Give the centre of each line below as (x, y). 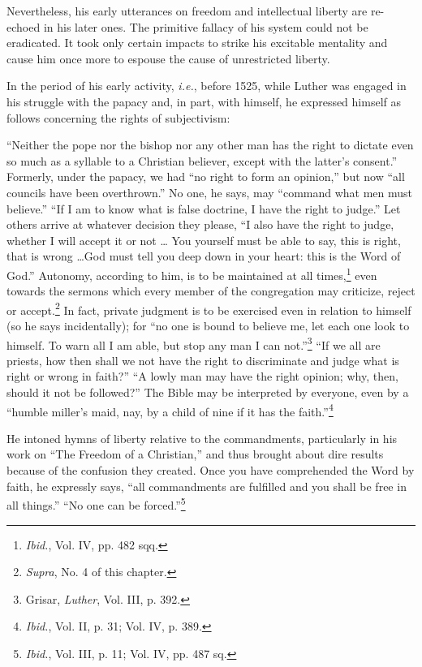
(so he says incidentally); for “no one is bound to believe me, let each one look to (208, 325)
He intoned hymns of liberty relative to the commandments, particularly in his (202, 438)
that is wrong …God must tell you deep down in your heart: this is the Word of (204, 256)
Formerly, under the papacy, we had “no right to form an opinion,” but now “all (206, 176)
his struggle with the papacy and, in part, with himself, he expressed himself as (204, 101)
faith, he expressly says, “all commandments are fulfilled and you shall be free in (207, 486)
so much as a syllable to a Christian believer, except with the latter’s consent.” (202, 160)
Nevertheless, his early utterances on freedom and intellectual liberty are (187, 11)
